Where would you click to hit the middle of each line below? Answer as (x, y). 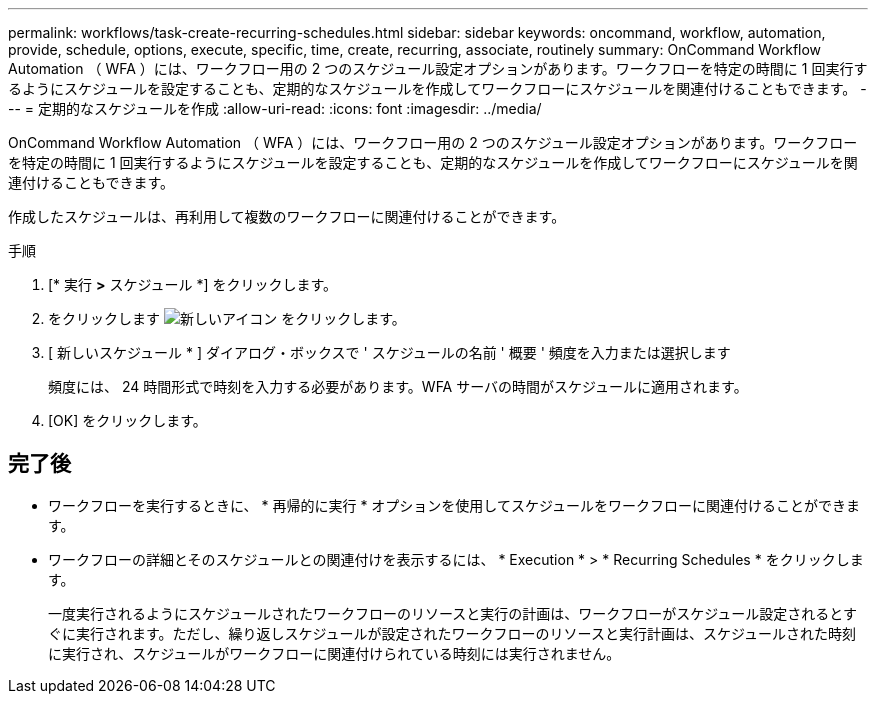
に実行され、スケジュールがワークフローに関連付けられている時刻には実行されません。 (334, 653)
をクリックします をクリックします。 (227, 318)
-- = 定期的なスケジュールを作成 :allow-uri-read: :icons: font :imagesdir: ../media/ (275, 108)
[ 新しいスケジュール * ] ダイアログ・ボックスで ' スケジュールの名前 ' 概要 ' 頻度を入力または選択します (389, 352)
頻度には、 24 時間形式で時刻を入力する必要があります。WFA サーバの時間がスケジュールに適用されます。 (398, 386)
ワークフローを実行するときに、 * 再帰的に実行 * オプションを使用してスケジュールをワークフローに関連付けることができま (454, 505)
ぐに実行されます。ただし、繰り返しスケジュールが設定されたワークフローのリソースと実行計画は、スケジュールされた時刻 (452, 633)
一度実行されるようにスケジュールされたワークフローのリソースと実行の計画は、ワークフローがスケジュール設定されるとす (452, 613)
